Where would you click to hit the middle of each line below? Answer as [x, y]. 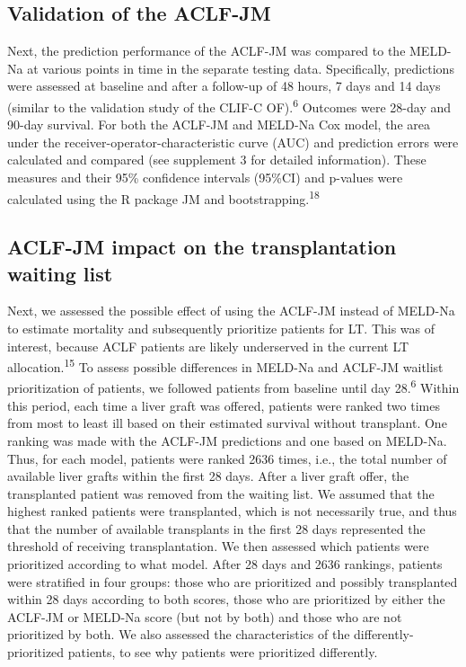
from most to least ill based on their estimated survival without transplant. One [227, 423]
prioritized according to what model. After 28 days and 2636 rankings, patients [225, 564]
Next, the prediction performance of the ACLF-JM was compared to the [207, 51]
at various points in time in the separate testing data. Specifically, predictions [241, 68]
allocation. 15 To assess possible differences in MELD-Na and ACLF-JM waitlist [225, 365]
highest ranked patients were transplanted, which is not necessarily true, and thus [232, 511]
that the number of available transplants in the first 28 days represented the [216, 528]
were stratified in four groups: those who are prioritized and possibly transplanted [233, 581]
